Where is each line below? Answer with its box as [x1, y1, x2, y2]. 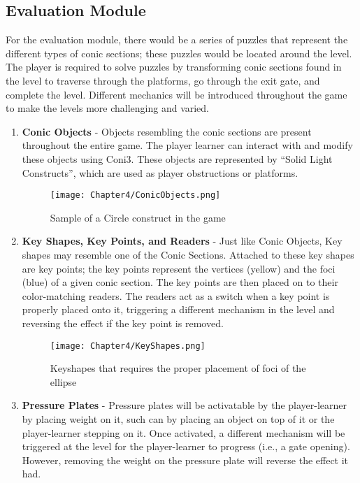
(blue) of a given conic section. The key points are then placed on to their [22, 275, 338, 289]
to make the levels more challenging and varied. [6, 101, 210, 115]
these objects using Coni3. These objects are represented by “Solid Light [22, 151, 333, 166]
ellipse [50, 374, 77, 389]
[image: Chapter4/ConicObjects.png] [50, 190, 221, 201]
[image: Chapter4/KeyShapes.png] [50, 340, 206, 351]
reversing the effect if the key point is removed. [22, 315, 224, 330]
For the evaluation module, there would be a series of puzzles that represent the [6, 32, 348, 47]
